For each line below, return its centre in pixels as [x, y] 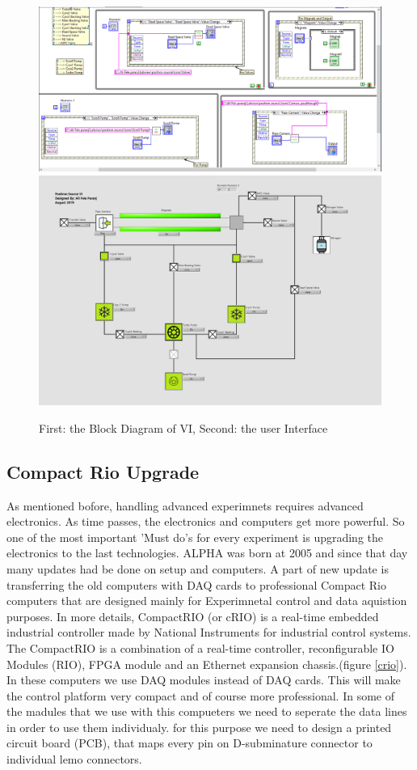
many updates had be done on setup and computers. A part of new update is [198, 568]
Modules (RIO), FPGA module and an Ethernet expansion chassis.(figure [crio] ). [207, 664]
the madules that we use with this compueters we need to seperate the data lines [207, 711]
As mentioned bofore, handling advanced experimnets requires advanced [185, 505]
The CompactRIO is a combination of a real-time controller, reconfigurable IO [200, 647]
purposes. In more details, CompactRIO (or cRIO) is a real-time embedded [193, 616]
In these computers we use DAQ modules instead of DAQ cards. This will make [204, 680]
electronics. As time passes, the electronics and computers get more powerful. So [206, 521]
